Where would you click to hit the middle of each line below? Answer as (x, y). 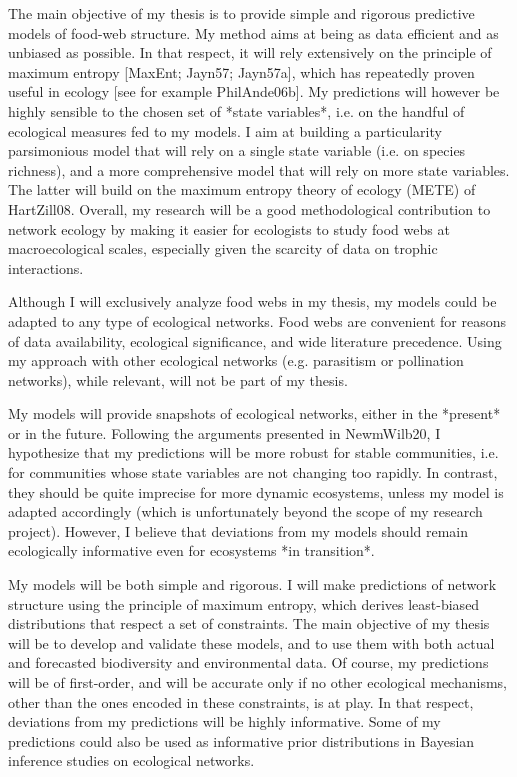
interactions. (46, 267)
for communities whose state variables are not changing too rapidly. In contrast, (253, 472)
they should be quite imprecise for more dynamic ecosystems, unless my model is (256, 491)
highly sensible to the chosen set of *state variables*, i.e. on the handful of (236, 110)
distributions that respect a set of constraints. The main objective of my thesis (249, 623)
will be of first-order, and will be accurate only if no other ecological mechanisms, (257, 682)
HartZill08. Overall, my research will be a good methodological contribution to (249, 208)
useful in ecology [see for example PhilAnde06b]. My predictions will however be (254, 91)
